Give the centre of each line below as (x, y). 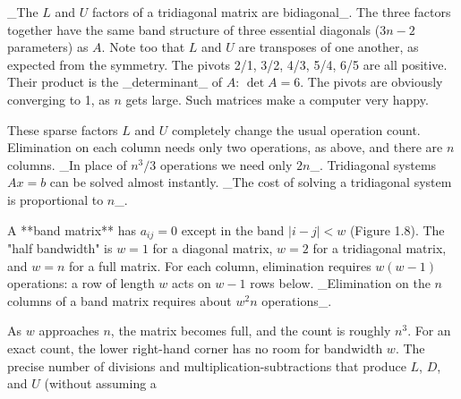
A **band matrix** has (72, 229)
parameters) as (48, 47)
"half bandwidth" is (60, 247)
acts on (192, 283)
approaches (69, 331)
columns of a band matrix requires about (120, 300)
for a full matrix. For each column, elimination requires (220, 265)
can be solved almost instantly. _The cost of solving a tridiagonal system (251, 182)
